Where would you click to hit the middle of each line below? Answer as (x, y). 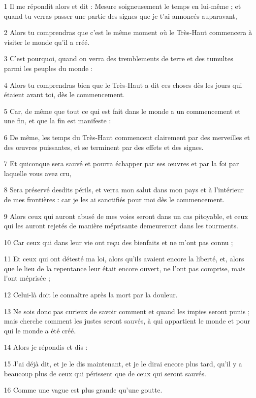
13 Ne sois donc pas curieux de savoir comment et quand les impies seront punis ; (127, 311)
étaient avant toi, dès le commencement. (64, 94)
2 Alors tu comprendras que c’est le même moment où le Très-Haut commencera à (128, 32)
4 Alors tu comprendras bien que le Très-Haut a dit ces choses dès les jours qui (123, 85)
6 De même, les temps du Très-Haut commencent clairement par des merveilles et (127, 137)
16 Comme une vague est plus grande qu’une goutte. (83, 390)
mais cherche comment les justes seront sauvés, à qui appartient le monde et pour (127, 321)
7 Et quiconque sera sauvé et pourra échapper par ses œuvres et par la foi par (122, 163)
